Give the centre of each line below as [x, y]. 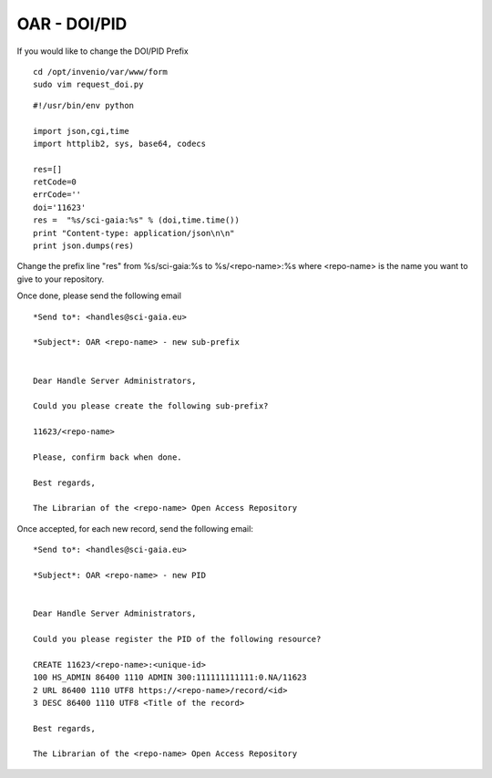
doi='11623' [60, 207]
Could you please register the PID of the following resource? [177, 639]
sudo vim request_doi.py [88, 85]
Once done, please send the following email [99, 296]
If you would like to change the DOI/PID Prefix [102, 51]
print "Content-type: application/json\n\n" [134, 233]
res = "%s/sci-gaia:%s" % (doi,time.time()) [137, 220]
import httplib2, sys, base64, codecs [120, 143]
